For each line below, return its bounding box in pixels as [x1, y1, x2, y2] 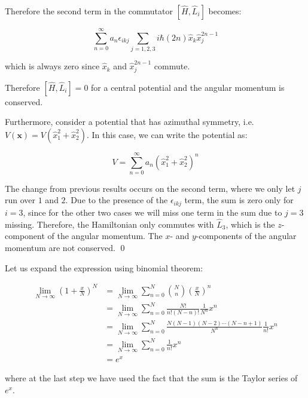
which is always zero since [5, 60, 100, 72]
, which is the [225, 218, 275, 230]
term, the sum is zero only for [184, 194, 294, 206]
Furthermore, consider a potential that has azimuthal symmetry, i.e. [5, 115, 254, 128]
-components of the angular [196, 229, 297, 242]
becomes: [208, 5, 242, 17]
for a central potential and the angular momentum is [91, 81, 285, 93]
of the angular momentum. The [47, 229, 163, 242]
